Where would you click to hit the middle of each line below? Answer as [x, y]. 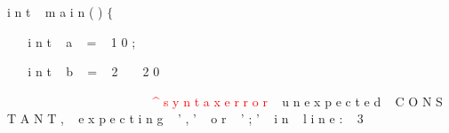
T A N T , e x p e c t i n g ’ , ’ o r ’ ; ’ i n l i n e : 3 [185, 118]
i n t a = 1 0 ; [82, 41]
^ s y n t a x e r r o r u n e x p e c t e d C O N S [297, 101]
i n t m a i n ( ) [55, 12]
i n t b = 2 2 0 [94, 71]
